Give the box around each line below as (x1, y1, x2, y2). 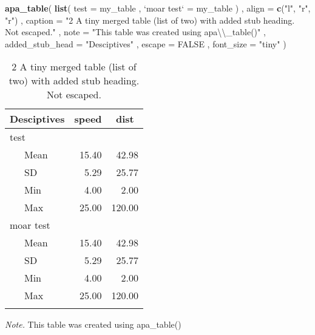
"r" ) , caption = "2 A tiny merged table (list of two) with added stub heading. (5, 13, 295, 26)
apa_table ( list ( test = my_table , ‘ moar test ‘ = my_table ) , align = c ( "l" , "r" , (5, 2, 311, 14)
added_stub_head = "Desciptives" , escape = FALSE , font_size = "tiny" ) (5, 37, 286, 50)
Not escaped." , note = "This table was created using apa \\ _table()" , (5, 25, 266, 38)
